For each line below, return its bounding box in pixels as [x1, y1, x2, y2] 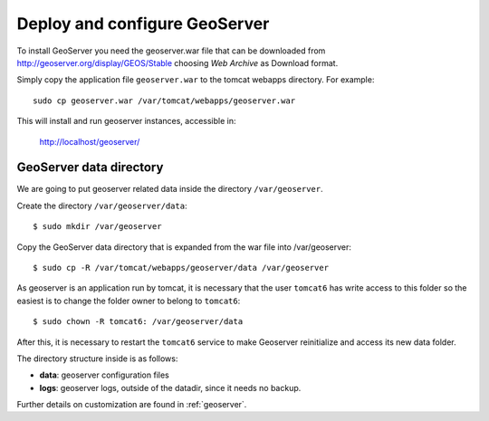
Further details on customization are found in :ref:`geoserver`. [16, 399, 247, 410]
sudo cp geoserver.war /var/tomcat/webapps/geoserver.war [33, 95, 296, 106]
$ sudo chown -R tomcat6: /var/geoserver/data [33, 317, 244, 327]
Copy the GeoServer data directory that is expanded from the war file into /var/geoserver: [16, 241, 352, 253]
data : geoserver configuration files [39, 369, 169, 380]
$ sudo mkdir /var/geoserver [33, 222, 162, 232]
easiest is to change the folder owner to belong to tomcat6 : [16, 295, 241, 306]
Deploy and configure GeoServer [16, 14, 270, 33]
